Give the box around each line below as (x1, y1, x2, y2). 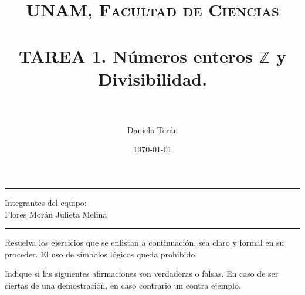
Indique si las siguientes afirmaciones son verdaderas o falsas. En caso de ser (5, 267, 279, 280)
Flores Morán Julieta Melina (5, 208, 107, 220)
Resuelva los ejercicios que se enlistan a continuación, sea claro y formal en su (5, 236, 284, 249)
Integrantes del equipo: (5, 196, 87, 209)
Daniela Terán (127, 123, 178, 135)
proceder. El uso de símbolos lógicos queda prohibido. (5, 247, 198, 260)
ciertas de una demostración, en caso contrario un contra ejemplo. (5, 279, 241, 291)
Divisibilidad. (97, 66, 208, 90)
